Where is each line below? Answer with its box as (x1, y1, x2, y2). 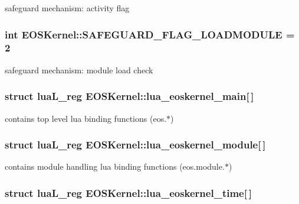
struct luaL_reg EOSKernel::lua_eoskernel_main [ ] (5, 89, 254, 103)
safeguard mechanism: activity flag (5, 2, 130, 14)
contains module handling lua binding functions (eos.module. (5, 160, 225, 173)
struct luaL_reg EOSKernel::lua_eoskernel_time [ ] (5, 185, 252, 200)
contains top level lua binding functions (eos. (5, 112, 167, 124)
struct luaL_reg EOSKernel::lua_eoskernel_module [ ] (5, 137, 266, 152)
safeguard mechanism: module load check (5, 63, 153, 76)
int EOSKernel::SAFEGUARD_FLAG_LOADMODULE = (5, 27, 295, 41)
